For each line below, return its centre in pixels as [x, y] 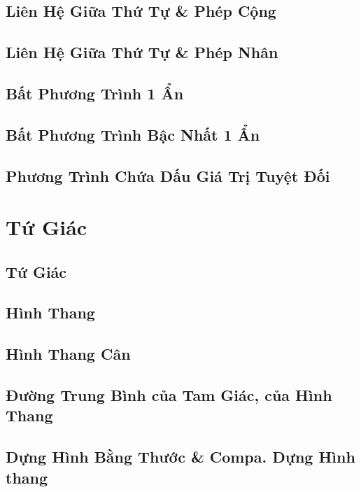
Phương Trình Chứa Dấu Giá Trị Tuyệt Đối [168, 175]
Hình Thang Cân [68, 354]
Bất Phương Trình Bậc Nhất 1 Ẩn [133, 134]
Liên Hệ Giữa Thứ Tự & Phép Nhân [142, 52]
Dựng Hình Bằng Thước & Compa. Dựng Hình [180, 457]
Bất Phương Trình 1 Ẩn [95, 93]
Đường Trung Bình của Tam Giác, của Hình [169, 395]
